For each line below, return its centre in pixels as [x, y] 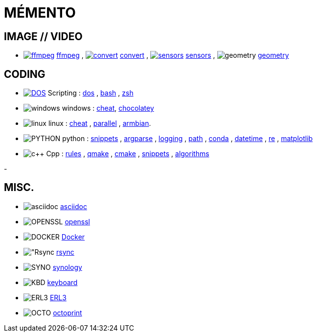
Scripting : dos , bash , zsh [91, 93]
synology [67, 267]
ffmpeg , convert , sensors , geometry [173, 55]
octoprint [68, 312]
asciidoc [73, 206]
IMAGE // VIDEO [43, 36]
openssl [78, 221]
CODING [25, 74]
